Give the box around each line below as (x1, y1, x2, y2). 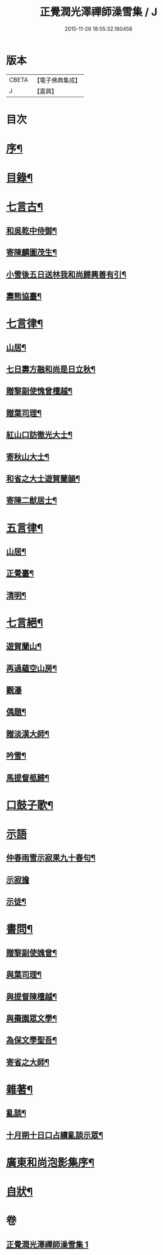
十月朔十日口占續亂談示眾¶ (6, 1130, 104, 1140)
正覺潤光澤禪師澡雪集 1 (6, 1239, 89, 1250)
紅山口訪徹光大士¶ (6, 430, 73, 440)
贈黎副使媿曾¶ (6, 947, 57, 958)
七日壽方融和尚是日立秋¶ (6, 364, 96, 374)
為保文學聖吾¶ (6, 1035, 57, 1045)
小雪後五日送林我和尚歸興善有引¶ (6, 269, 127, 279)
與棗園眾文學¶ (6, 1013, 57, 1023)
